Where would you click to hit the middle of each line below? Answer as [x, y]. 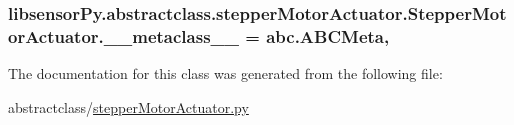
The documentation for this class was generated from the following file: [225, 73]
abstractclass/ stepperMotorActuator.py [128, 106]
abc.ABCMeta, [328, 35]
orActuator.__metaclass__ [124, 35]
